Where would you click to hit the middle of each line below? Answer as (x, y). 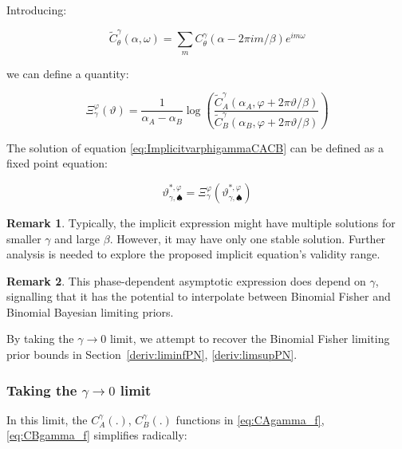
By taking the (40, 339)
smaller (24, 238)
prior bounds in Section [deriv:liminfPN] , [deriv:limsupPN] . (152, 354)
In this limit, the (47, 419)
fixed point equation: (57, 163)
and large (77, 238)
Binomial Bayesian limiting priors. (90, 311)
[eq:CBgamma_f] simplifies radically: (97, 435)
